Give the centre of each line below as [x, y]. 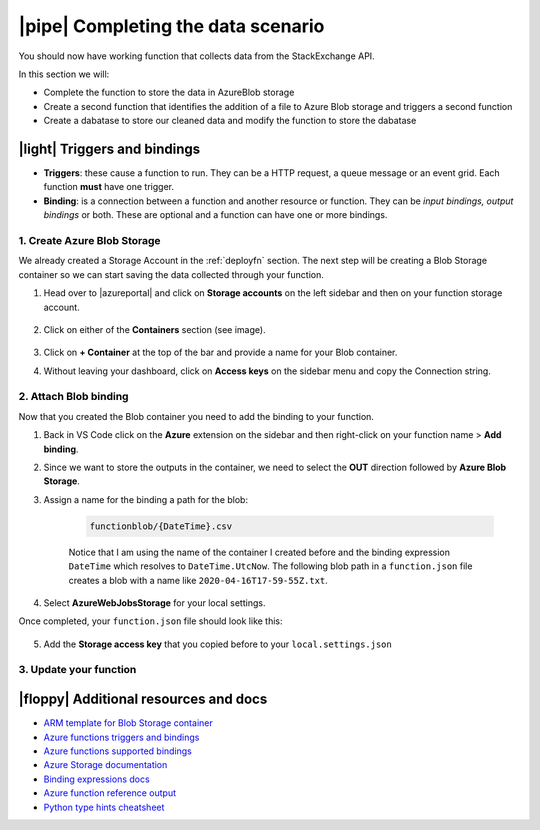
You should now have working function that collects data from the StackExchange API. [196, 56]
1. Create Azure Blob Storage [89, 240]
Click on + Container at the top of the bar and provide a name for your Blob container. [220, 352]
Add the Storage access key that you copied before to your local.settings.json [217, 644]
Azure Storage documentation [105, 765]
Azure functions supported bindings [117, 751]
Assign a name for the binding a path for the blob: [146, 499]
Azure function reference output [110, 793]
